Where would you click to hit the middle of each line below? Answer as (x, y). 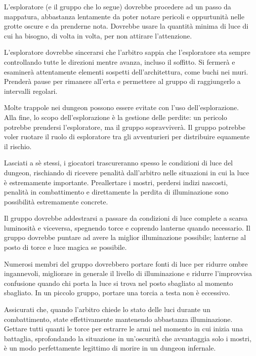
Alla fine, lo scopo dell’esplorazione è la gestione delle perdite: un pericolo (116, 117)
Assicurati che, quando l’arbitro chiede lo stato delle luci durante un (107, 309)
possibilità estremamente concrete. (56, 201)
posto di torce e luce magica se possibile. (65, 247)
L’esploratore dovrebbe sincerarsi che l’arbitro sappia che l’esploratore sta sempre (127, 52)
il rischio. (18, 146)
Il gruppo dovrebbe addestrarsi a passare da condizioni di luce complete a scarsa (126, 218)
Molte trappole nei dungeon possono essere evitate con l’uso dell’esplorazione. (122, 107)
